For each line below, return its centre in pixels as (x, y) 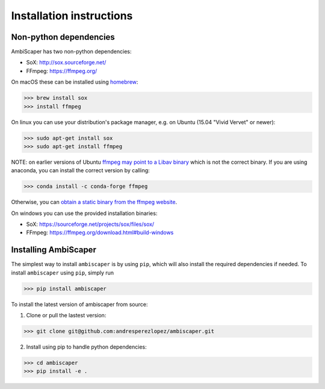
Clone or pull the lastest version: (66, 316)
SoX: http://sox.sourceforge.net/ (66, 63)
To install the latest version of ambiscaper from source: (79, 304)
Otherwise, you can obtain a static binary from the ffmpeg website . (94, 202)
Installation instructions (72, 16)
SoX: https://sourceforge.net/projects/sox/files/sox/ (90, 224)
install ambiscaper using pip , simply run (63, 272)
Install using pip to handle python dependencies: (86, 347)
